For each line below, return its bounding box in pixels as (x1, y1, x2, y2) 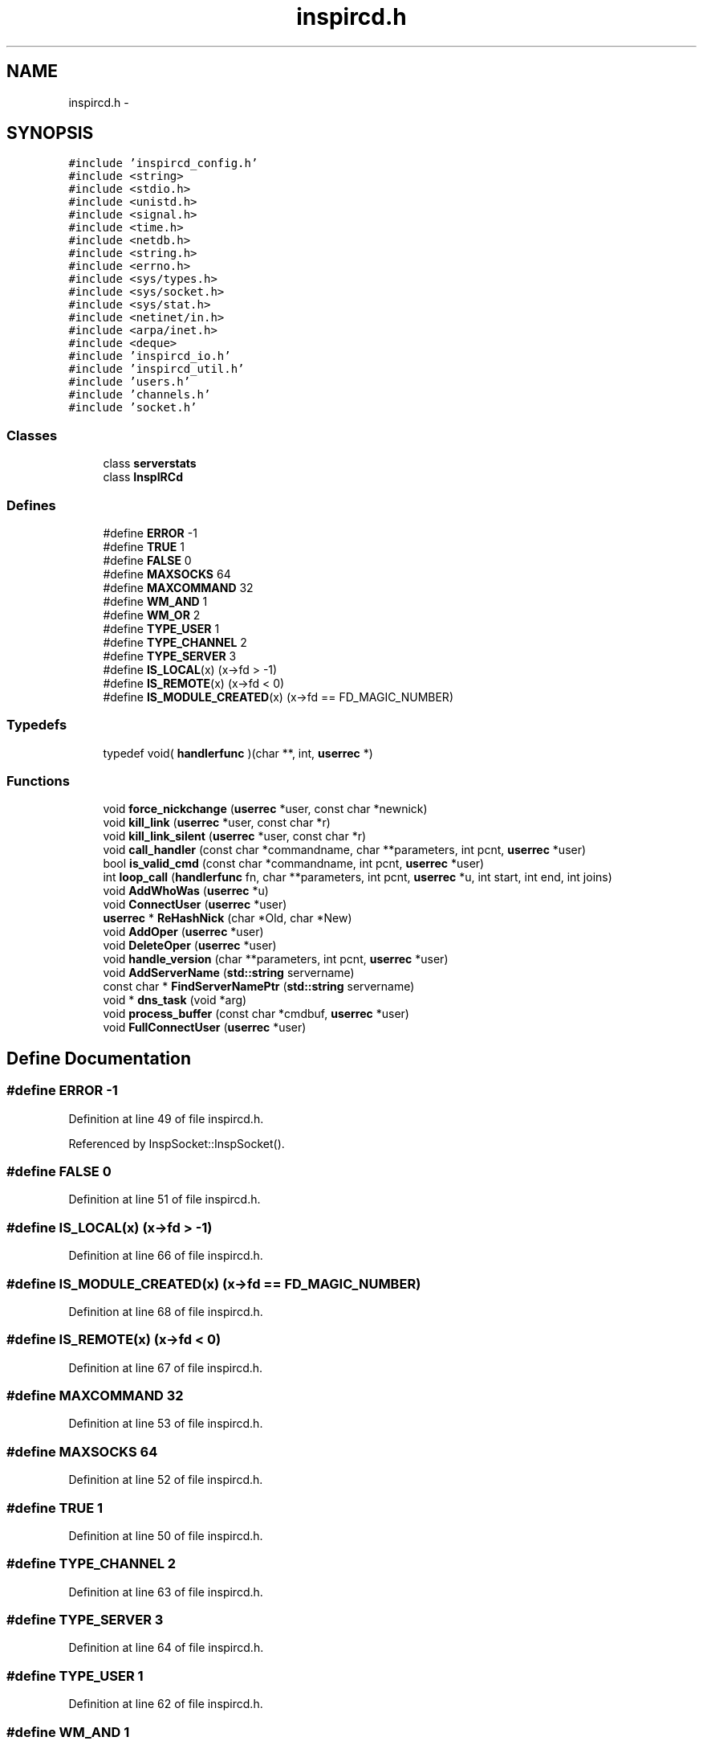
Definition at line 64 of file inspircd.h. (68, 1641, 264, 1655)
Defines (6, 497, 56, 513)
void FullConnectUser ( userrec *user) (103, 1020, 307, 1035)
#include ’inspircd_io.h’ (68, 349, 231, 363)
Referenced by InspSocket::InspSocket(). (68, 1136, 285, 1150)
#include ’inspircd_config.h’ (68, 157, 258, 170)
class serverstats (103, 456, 197, 471)
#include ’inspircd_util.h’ (68, 362, 245, 376)
